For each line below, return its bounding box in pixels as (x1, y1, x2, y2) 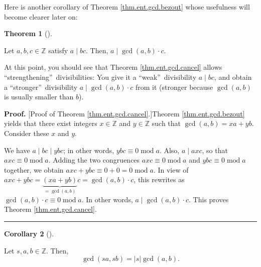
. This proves (189, 194, 229, 204)
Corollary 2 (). (4, 228, 54, 238)
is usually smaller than (4, 91, 74, 102)
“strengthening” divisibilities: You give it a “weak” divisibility (4, 71, 197, 82)
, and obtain (214, 71, 252, 82)
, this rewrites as (134, 174, 185, 185)
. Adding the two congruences (48, 155, 140, 165)
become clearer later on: (4, 11, 78, 22)
